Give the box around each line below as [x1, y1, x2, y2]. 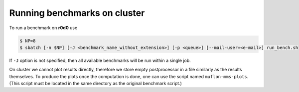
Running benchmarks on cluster [9, 7, 145, 18]
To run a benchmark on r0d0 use [9, 25, 78, 31]
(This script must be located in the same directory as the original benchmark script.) [9, 81, 182, 87]
